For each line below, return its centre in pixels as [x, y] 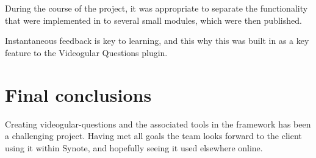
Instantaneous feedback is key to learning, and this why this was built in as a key [157, 41]
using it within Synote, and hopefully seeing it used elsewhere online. [134, 147]
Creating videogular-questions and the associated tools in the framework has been [158, 124]
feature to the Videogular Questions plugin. [86, 52]
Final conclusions [78, 94]
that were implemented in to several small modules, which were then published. [153, 20]
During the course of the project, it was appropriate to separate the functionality [156, 8]
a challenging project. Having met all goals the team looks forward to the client [153, 136]
